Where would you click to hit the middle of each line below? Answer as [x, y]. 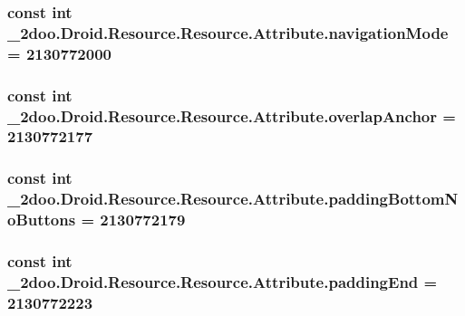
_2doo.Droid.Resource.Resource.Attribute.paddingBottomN [233, 199]
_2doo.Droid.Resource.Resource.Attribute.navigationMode [228, 32]
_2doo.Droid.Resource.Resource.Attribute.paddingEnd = [223, 281]
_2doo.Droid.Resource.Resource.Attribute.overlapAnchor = [232, 115]
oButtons [42, 220]
